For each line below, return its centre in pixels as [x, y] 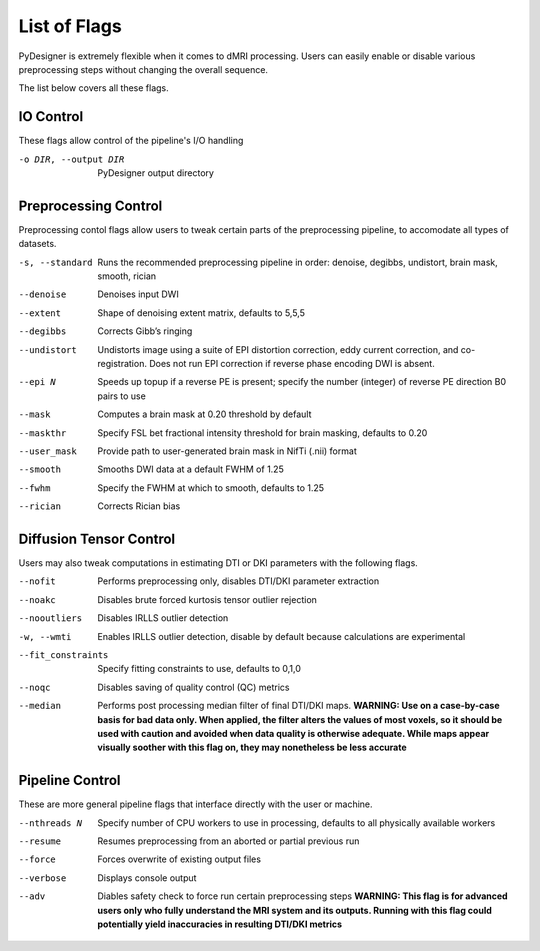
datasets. [37, 244]
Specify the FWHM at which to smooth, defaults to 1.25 [211, 487]
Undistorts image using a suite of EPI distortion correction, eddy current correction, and [278, 349]
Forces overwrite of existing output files [179, 859]
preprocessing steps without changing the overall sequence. [143, 69]
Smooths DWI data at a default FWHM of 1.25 [190, 469]
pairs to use [122, 396]
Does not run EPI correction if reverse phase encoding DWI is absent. [291, 364]
